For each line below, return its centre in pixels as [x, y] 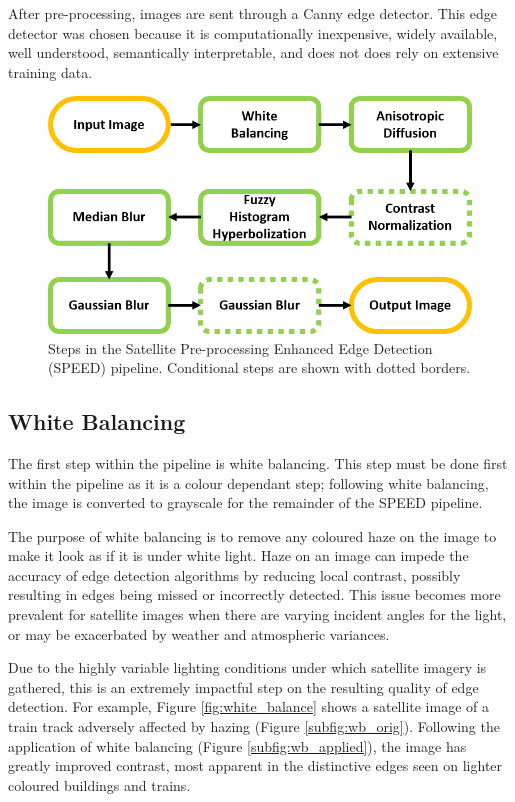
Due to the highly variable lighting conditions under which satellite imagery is [247, 667]
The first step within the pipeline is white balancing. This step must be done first [258, 462]
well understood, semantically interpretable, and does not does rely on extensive [253, 52]
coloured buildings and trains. [99, 784]
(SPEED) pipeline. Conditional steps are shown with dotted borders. [259, 367]
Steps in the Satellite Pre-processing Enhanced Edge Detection [240, 347]
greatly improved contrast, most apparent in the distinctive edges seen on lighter [255, 765]
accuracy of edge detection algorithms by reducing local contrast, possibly [234, 574]
